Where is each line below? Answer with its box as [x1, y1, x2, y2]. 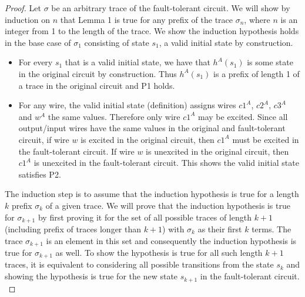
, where [244, 13, 270, 25]
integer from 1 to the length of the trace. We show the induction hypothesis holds [5, 25, 299, 37]
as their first [197, 222, 242, 235]
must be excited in [232, 133, 299, 145]
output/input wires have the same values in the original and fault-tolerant [18, 122, 286, 134]
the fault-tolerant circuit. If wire [18, 145, 135, 157]
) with [162, 222, 185, 235]
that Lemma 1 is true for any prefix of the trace [60, 13, 233, 25]
